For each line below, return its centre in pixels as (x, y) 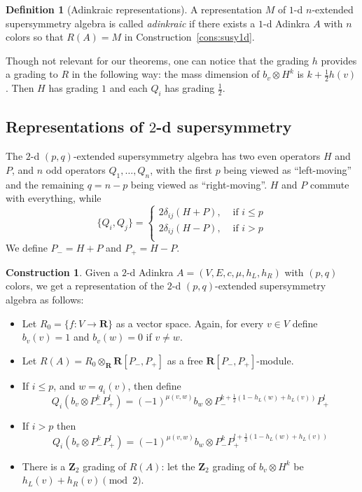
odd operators (76, 169)
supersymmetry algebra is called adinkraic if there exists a (131, 23)
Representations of (75, 127)
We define (27, 248)
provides (339, 60)
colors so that (35, 37)
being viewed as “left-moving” (288, 169)
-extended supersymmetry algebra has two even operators (197, 156)
